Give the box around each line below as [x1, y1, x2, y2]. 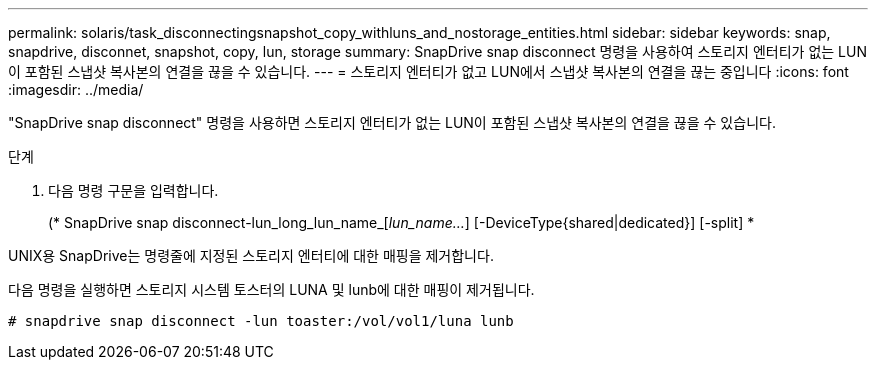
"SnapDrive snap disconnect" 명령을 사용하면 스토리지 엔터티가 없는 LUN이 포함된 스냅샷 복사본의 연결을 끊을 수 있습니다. [8, 114, 776, 131]
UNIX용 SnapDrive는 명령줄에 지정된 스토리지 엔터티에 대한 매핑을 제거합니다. [8, 247, 494, 264]
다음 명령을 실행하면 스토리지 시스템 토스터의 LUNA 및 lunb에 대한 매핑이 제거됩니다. [8, 281, 535, 298]
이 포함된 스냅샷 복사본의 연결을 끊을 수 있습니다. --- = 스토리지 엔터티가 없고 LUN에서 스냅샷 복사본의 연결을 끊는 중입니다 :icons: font [8, 63, 849, 80]
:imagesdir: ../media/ [8, 81, 144, 98]
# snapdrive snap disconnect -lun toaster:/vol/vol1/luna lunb [8, 313, 514, 329]
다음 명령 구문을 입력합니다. [48, 182, 219, 199]
